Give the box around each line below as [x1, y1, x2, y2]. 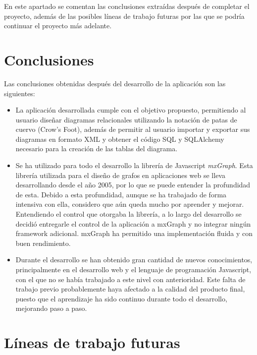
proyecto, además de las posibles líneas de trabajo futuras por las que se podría [4, 10, 245, 21]
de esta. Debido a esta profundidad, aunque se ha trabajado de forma [15, 189, 227, 199]
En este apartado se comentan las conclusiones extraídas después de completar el [4, 1, 250, 11]
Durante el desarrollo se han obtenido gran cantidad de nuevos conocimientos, [15, 254, 253, 265]
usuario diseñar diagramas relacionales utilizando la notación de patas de [15, 114, 237, 124]
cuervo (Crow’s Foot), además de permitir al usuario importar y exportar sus [15, 124, 250, 134]
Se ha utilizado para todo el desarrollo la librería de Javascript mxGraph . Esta [15, 160, 253, 171]
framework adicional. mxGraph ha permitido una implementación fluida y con [15, 228, 253, 238]
